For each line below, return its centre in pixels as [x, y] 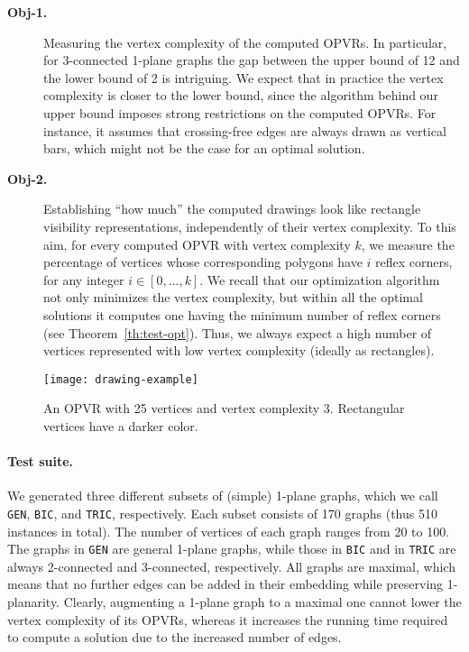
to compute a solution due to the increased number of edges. [175, 637]
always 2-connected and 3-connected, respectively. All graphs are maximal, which [231, 566]
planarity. [34, 602]
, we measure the [408, 244]
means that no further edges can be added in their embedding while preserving [225, 584]
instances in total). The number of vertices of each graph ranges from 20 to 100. [229, 531]
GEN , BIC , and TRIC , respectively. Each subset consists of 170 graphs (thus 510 [222, 513]
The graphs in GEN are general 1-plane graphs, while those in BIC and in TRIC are [232, 549]
